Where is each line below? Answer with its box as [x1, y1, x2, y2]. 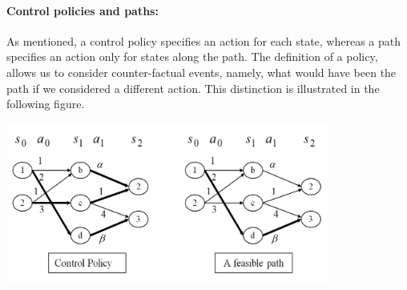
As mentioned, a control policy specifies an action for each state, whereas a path [6, 32, 401, 49]
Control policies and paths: [6, 2, 159, 18]
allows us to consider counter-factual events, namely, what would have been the [6, 63, 397, 80]
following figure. [6, 95, 85, 112]
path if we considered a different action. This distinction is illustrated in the [6, 79, 380, 96]
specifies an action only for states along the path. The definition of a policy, [6, 48, 378, 65]
